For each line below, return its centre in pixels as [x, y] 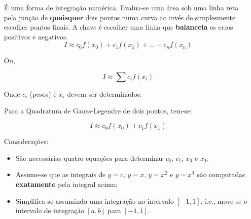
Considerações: [26, 141]
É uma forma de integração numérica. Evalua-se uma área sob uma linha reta [121, 7]
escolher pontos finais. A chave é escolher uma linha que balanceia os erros [119, 27]
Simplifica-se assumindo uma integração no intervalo [95, 201]
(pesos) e [43, 93]
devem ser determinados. [104, 93]
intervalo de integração [50, 210]
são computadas [221, 174]
